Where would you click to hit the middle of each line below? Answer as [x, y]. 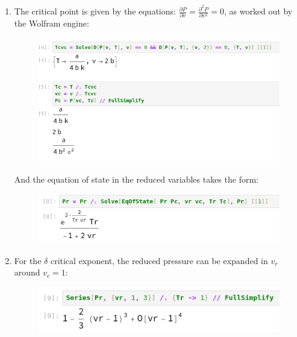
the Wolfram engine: [52, 23]
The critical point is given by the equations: [95, 11]
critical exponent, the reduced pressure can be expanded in [159, 260]
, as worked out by [258, 11]
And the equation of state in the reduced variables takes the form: [136, 179]
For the [28, 260]
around [27, 272]
